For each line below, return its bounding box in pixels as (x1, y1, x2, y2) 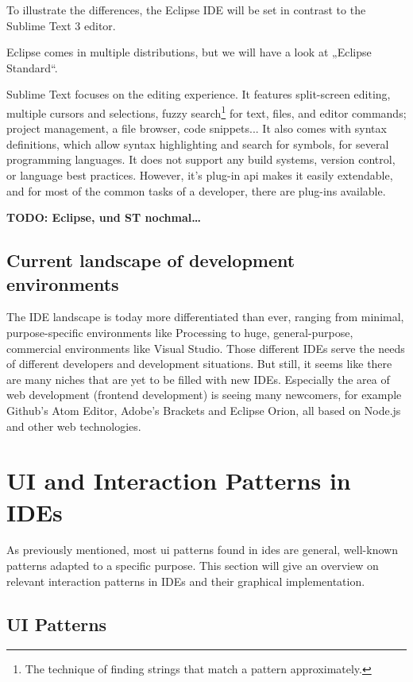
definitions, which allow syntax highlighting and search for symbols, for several (6, 135, 389, 152)
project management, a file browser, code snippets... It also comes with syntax (6, 120, 387, 137)
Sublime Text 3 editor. (6, 17, 116, 33)
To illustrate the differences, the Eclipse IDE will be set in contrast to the (6, 2, 366, 17)
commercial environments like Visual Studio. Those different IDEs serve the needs (6, 339, 405, 356)
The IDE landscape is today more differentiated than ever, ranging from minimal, (6, 308, 404, 325)
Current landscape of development (6, 248, 295, 273)
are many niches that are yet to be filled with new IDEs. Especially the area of (6, 370, 390, 387)
